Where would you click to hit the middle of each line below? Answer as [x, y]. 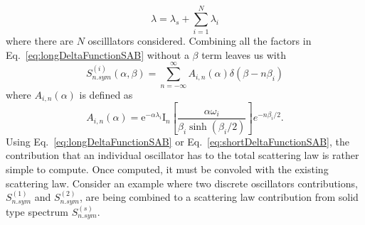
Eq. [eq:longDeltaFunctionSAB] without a [97, 54]
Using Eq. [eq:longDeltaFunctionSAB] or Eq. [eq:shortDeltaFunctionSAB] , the [178, 141]
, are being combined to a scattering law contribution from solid [219, 197]
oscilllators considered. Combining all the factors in [200, 41]
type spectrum [37, 211]
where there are [39, 41]
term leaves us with [244, 54]
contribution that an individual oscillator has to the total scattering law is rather [182, 155]
